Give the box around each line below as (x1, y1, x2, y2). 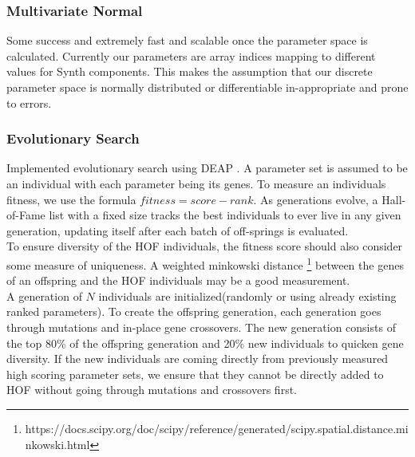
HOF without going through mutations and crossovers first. (6, 381, 297, 398)
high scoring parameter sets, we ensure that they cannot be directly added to (6, 365, 384, 382)
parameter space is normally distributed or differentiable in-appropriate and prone (6, 79, 409, 95)
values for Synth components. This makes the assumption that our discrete (6, 63, 373, 80)
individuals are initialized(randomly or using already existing (98, 287, 397, 304)
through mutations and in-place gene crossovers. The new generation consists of (6, 319, 396, 335)
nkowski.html (25, 435, 90, 452)
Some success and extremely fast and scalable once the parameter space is (6, 32, 368, 49)
